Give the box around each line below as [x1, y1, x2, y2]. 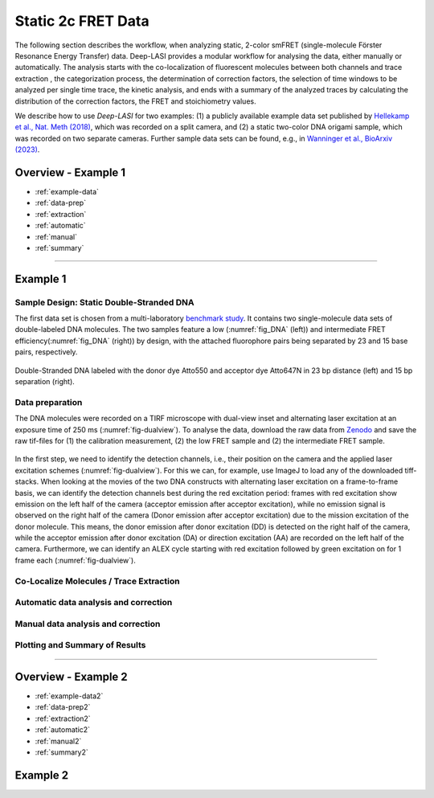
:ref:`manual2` [35, 736, 82, 746]
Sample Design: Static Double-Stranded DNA [14, 297, 194, 308]
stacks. [14, 477, 39, 486]
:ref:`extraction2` [35, 714, 92, 723]
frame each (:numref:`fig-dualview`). [14, 555, 136, 565]
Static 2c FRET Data [14, 12, 149, 30]
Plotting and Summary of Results [14, 640, 146, 651]
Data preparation [14, 396, 83, 407]
